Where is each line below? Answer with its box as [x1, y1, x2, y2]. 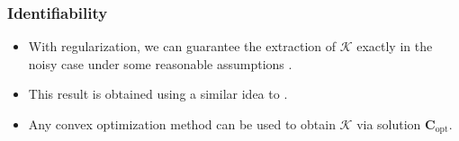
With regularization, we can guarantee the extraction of [28, 37, 337, 56]
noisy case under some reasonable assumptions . [28, 54, 292, 73]
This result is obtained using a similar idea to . [28, 84, 288, 103]
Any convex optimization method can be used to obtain [28, 115, 336, 133]
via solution [356, 115, 421, 133]
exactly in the [356, 37, 433, 56]
